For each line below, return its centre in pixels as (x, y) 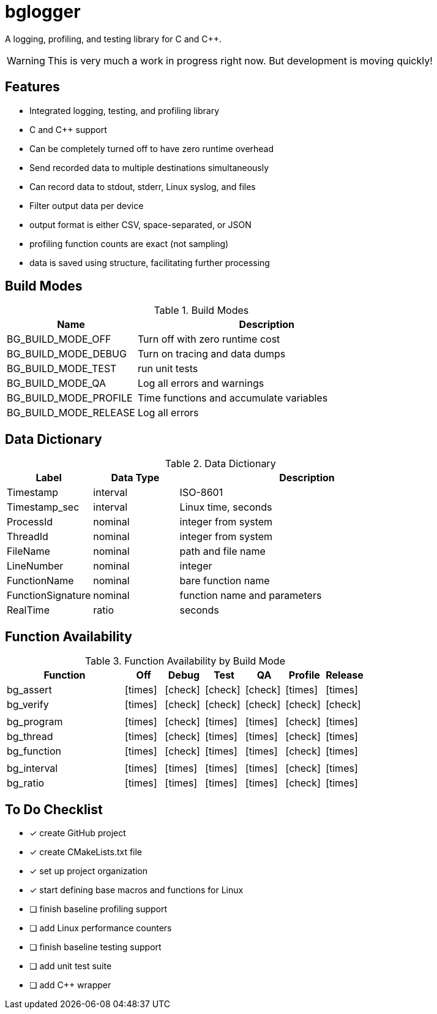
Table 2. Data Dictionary (220, 464)
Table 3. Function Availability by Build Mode (185, 661)
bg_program (35, 722)
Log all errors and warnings (201, 383)
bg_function (34, 751)
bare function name (225, 581)
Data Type (135, 478)
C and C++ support (68, 129)
